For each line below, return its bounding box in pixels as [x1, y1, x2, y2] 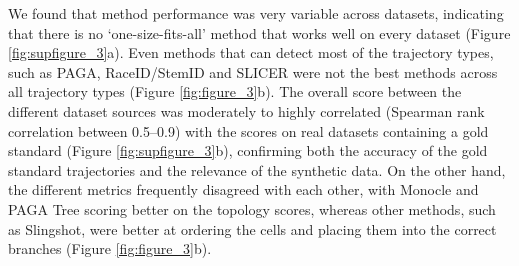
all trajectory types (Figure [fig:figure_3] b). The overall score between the [8, 81, 462, 102]
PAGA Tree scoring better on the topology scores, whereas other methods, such [8, 198, 496, 219]
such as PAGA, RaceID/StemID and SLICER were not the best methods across [8, 61, 498, 82]
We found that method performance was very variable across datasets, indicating [8, 3, 504, 23]
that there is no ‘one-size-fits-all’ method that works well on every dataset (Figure [8, 22, 511, 43]
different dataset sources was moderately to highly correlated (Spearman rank [8, 100, 485, 121]
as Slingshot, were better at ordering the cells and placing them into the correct [8, 218, 497, 239]
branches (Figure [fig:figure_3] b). [8, 238, 212, 259]
